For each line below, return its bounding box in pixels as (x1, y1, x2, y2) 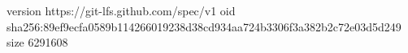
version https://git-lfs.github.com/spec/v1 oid (7, 2, 236, 18)
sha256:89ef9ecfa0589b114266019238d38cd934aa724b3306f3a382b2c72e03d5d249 (7, 18, 401, 35)
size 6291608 (7, 34, 68, 51)
